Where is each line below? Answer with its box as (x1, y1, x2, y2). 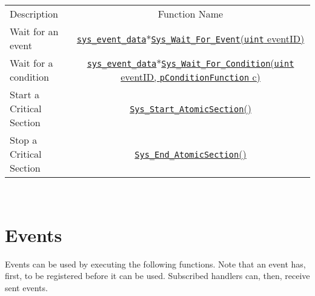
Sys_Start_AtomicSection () (130, 101, 251, 115)
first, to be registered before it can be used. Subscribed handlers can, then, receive (5, 269, 310, 282)
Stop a (10, 133, 38, 147)
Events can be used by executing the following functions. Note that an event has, (5, 257, 306, 270)
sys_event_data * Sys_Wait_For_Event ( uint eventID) (76, 31, 305, 45)
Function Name (157, 7, 224, 21)
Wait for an (10, 24, 59, 38)
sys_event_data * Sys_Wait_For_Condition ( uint (87, 56, 294, 70)
